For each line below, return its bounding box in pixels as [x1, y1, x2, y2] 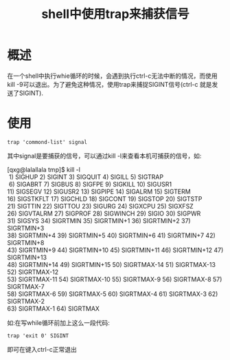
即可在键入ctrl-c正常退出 [7, 345, 77, 353]
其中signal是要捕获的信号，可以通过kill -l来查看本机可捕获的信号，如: [7, 151, 202, 160]
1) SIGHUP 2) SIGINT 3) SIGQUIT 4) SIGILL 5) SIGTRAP [8, 173, 163, 181]
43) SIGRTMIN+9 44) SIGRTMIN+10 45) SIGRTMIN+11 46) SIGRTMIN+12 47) [7, 246, 224, 254]
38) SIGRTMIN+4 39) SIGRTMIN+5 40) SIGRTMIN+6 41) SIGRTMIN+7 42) [7, 231, 216, 240]
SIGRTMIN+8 [7, 238, 45, 246]
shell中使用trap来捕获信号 [41, 6, 190, 22]
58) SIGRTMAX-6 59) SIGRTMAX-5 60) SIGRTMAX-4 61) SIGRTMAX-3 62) [7, 290, 218, 298]
